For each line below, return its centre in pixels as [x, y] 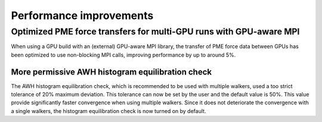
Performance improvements [82, 15]
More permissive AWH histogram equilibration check [111, 72]
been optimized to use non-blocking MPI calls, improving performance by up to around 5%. [123, 55]
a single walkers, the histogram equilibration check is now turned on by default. [109, 111]
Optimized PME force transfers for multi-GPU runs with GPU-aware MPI [155, 32]
